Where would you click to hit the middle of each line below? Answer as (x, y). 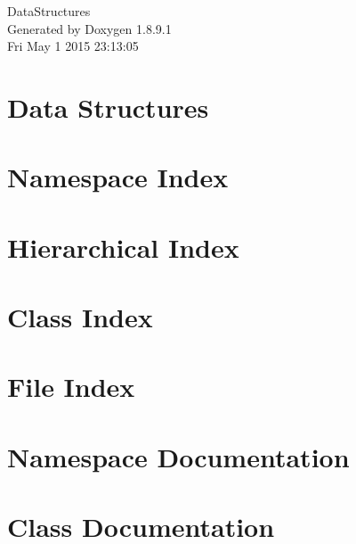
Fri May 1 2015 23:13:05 (73, 46)
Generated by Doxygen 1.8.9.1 (89, 28)
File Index (71, 387)
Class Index (80, 317)
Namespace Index (118, 177)
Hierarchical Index (123, 247)
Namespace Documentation (178, 456)
